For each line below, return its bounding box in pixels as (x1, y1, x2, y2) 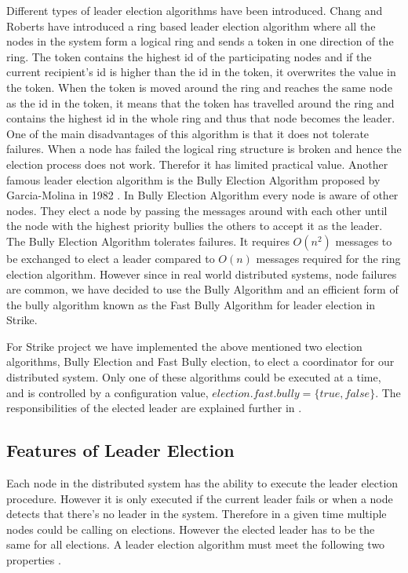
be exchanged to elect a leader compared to (6, 250, 215, 266)
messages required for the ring (256, 250, 401, 266)
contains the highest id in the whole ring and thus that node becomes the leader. (6, 110, 395, 126)
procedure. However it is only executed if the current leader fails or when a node (6, 490, 393, 506)
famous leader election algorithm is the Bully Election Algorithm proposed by (6, 171, 381, 188)
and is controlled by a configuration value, (6, 384, 209, 400)
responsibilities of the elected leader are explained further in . (6, 400, 302, 416)
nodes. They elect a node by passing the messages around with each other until (6, 202, 388, 218)
